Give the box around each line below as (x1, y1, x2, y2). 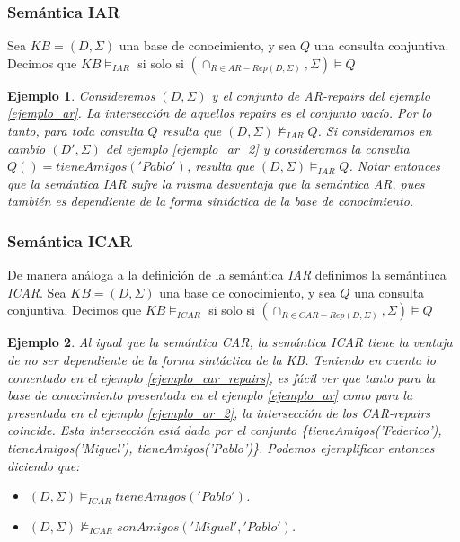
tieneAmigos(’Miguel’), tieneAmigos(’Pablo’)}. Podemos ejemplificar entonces (7, 438, 435, 457)
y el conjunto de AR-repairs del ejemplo (211, 85, 430, 104)
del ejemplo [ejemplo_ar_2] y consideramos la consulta (105, 138, 410, 157)
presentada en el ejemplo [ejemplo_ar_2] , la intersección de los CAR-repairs (7, 403, 431, 422)
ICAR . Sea (7, 282, 66, 301)
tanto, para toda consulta (7, 121, 144, 139)
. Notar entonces (349, 156, 440, 175)
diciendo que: (7, 456, 80, 475)
